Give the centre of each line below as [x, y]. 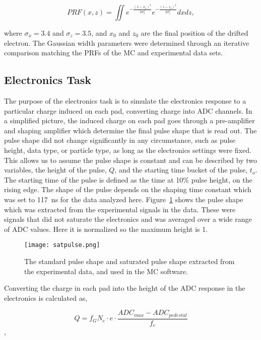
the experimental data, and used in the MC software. [106, 271]
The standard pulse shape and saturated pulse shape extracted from [129, 261]
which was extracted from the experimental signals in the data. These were [120, 209]
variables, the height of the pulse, [55, 170]
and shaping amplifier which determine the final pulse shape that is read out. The [130, 130]
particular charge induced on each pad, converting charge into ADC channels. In [128, 110]
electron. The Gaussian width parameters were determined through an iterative [127, 42]
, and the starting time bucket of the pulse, [181, 170]
